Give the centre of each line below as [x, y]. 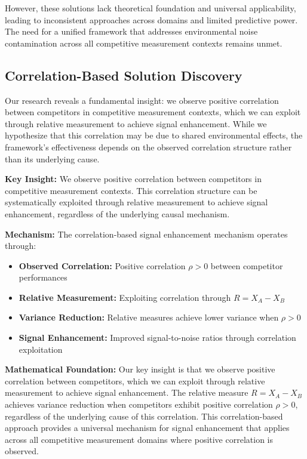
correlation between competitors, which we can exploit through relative [135, 381]
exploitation [41, 349]
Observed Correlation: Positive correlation [102, 265]
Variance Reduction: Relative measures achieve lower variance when [149, 317]
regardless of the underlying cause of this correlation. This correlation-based [144, 416]
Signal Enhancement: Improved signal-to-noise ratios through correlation [157, 338]
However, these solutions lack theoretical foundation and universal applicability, [151, 8]
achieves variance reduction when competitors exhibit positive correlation [139, 404]
